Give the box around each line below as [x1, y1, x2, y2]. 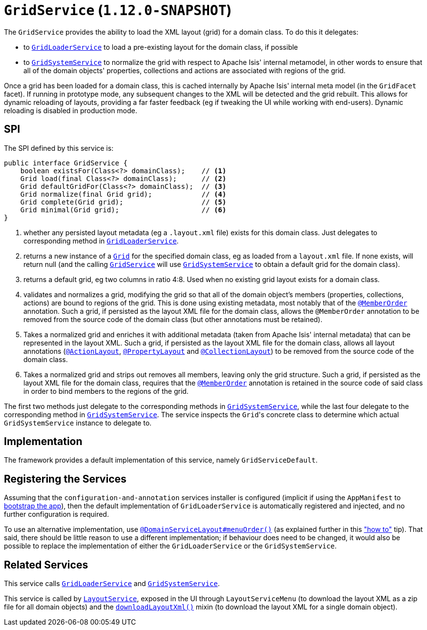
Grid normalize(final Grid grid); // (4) [20, 190, 227, 198]
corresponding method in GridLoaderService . [23, 236, 179, 245]
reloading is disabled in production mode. [4, 106, 137, 115]
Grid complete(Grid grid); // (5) [20, 198, 227, 206]
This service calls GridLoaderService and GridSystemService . [4, 579, 220, 588]
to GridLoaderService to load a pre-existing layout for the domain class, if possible [23, 42, 298, 51]
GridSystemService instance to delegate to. [4, 418, 152, 427]
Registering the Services [4, 472, 127, 485]
